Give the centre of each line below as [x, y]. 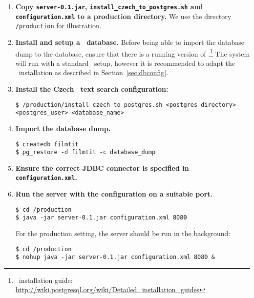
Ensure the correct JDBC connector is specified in [102, 168]
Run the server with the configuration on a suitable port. [114, 194]
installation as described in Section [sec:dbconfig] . [94, 72]
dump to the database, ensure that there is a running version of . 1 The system [133, 53]
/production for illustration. [58, 26]
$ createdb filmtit [47, 144]
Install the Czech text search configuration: [92, 89]
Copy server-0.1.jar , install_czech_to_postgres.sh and [109, 6]
